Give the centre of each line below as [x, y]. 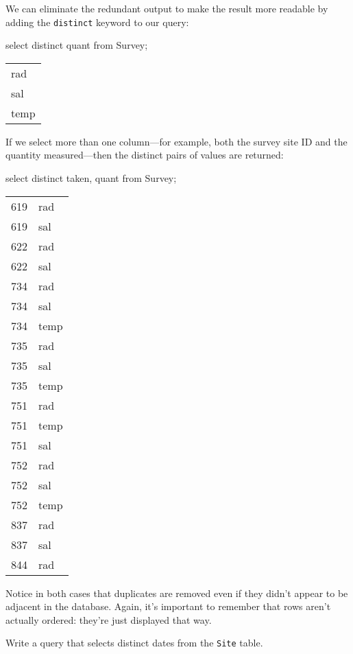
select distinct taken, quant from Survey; [91, 178]
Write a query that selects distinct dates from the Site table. [134, 643]
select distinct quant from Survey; [77, 45]
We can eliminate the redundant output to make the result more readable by [167, 8]
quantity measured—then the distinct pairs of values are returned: [145, 155]
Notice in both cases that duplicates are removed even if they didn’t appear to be [177, 593]
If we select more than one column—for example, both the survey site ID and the [176, 141]
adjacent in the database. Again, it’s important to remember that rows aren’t [168, 606]
